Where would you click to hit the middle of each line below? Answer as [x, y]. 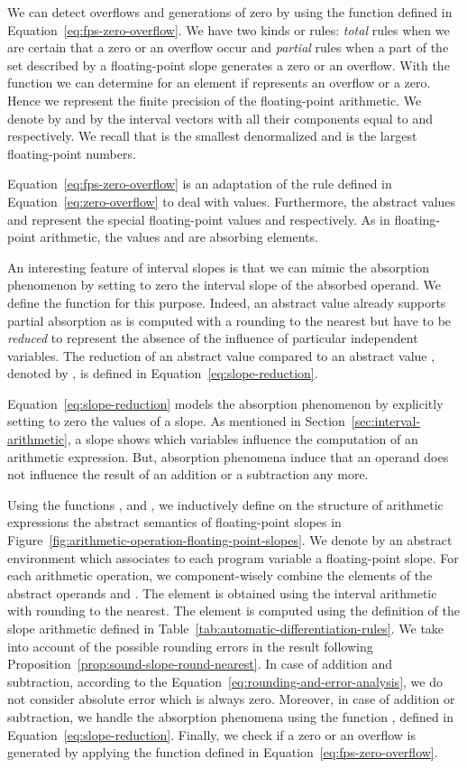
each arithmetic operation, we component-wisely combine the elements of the [220, 575]
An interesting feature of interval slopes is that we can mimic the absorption [218, 267]
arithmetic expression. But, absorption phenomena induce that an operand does [228, 456]
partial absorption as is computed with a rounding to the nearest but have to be [229, 320]
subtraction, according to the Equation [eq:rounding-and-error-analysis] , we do [225, 681]
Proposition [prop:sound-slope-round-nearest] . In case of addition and [200, 664]
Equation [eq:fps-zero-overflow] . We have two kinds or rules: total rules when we [229, 29]
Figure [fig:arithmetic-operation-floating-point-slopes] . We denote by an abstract [230, 540]
